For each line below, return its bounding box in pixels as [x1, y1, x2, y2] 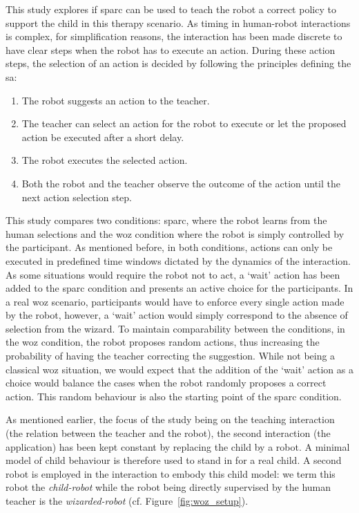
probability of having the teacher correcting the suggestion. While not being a [6, 348, 336, 363]
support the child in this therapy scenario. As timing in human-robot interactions [6, 15, 351, 30]
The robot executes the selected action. [21, 153, 188, 167]
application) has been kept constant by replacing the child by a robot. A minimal [6, 439, 350, 454]
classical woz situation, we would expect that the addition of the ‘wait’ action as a [6, 362, 353, 376]
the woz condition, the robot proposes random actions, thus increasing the [6, 335, 320, 349]
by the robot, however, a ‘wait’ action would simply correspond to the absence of [6, 308, 348, 322]
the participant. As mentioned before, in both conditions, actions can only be [6, 240, 333, 254]
